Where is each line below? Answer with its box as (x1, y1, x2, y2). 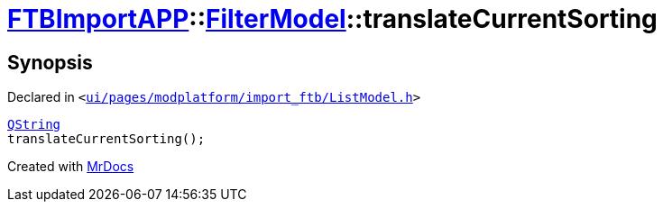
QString (7, 117, 61, 132)
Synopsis (7, 50, 93, 74)
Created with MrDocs (7, 159, 134, 175)
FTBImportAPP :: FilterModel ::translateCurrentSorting (7, 4, 658, 34)
